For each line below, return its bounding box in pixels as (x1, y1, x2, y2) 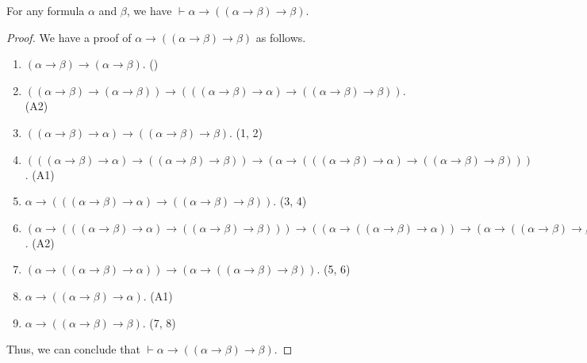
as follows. (255, 29, 306, 45)
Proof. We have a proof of (6, 29, 132, 45)
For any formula (6, 2, 85, 18)
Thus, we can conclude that (6, 341, 140, 357)
